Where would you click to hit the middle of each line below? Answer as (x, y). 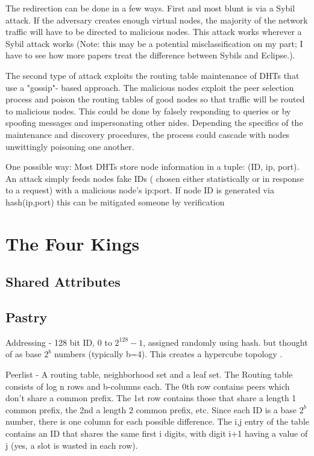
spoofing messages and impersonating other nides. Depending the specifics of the (154, 123)
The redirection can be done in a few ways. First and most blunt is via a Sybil (150, 8)
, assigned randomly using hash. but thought (225, 342)
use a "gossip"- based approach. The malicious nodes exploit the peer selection (150, 87)
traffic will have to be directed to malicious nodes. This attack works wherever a (154, 32)
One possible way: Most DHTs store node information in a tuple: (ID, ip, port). (152, 167)
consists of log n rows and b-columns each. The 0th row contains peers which (148, 386)
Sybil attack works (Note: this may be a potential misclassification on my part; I (154, 43)
